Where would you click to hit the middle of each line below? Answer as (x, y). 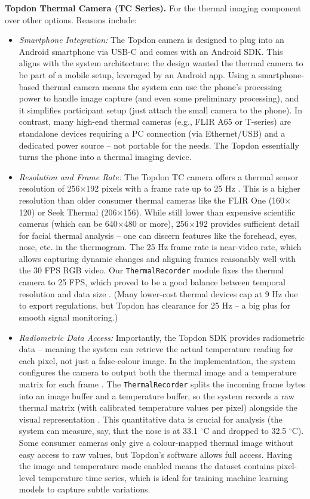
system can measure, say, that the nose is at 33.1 (108, 431)
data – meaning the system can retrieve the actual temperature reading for (156, 349)
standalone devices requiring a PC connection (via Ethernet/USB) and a (152, 133)
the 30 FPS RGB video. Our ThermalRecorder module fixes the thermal (151, 270)
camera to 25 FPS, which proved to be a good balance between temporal (152, 282)
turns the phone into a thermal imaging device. (105, 157)
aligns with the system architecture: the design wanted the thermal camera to (161, 63)
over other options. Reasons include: (71, 19)
